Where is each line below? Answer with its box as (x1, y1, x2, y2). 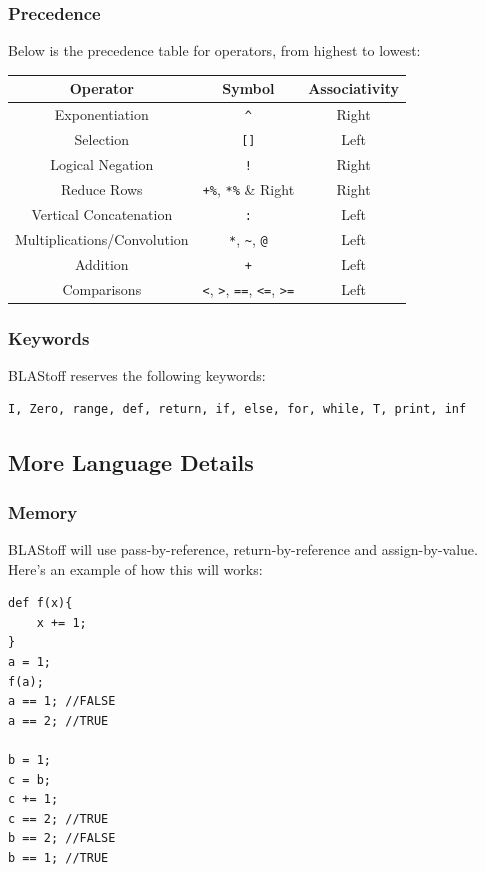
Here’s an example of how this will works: (8, 558, 263, 579)
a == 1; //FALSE (8, 694, 116, 709)
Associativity (308, 78, 399, 99)
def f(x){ (8, 596, 73, 611)
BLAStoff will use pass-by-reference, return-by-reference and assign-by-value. (8, 539, 478, 560)
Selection (74, 129, 130, 150)
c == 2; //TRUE (8, 811, 109, 826)
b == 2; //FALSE (8, 831, 116, 846)
